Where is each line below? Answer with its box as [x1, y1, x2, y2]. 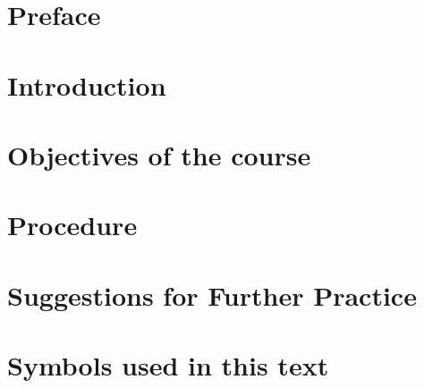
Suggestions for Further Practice [7, 276, 417, 313]
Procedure [7, 207, 138, 243]
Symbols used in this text [7, 347, 329, 384]
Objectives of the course [7, 136, 311, 173]
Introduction [7, 66, 166, 103]
